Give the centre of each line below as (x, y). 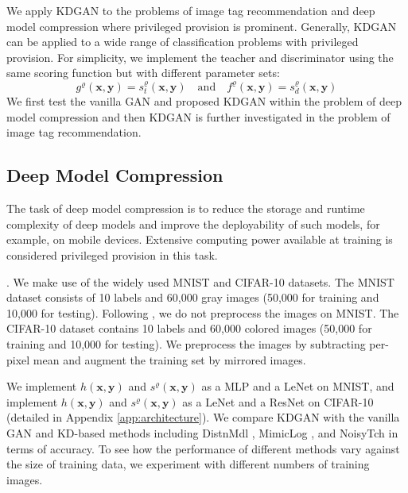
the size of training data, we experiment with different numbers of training (188, 464)
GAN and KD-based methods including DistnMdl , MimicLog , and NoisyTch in (202, 432)
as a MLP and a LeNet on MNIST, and (298, 386)
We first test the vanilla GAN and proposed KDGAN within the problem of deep (204, 101)
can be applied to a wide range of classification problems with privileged (183, 42)
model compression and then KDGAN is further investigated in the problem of (198, 116)
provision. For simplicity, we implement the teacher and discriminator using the (200, 57)
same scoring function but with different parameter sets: (143, 73)
